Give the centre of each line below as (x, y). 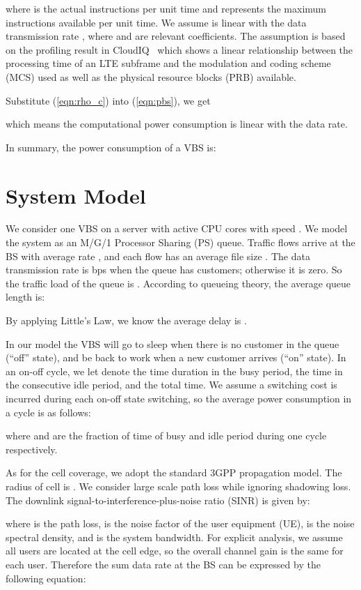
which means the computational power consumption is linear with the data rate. (177, 124)
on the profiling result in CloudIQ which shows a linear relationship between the (179, 49)
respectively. (32, 449)
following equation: (46, 578)
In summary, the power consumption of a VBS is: (111, 147)
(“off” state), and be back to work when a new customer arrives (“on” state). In (176, 357)
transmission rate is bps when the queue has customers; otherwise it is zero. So (174, 270)
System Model (76, 195)
